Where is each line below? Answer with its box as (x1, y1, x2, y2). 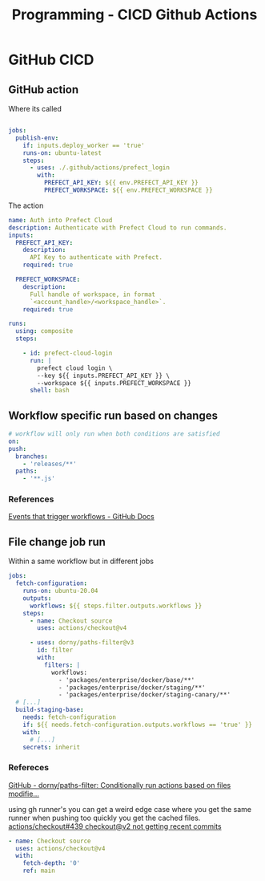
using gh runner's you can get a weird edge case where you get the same (8, 804, 252, 814)
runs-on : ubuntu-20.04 (22, 587, 98, 595)
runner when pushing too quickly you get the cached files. (8, 813, 201, 822)
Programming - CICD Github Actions (11, 6, 258, 24)
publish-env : (15, 134, 59, 142)
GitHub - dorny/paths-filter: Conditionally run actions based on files (8, 780, 231, 790)
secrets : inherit (22, 743, 81, 751)
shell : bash (29, 387, 70, 395)
